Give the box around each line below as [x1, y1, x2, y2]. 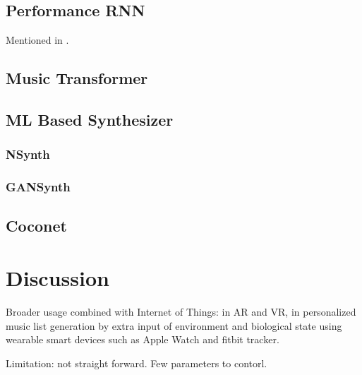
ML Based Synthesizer [6, 108, 174, 130]
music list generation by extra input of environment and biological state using [6, 318, 342, 333]
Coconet [6, 215, 67, 237]
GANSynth [6, 178, 71, 196]
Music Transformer [6, 67, 148, 89]
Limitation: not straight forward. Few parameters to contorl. [6, 355, 267, 370]
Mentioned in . [6, 32, 69, 47]
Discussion [6, 263, 109, 292]
